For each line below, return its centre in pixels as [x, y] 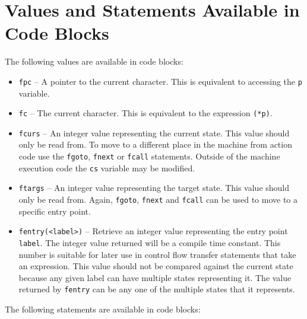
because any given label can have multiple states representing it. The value [155, 277]
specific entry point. [55, 211]
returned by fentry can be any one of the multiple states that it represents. [157, 289]
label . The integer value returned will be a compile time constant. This [150, 242]
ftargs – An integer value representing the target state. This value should [154, 188]
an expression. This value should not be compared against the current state [156, 266]
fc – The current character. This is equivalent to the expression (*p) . [145, 113]
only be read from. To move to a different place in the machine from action [155, 144]
